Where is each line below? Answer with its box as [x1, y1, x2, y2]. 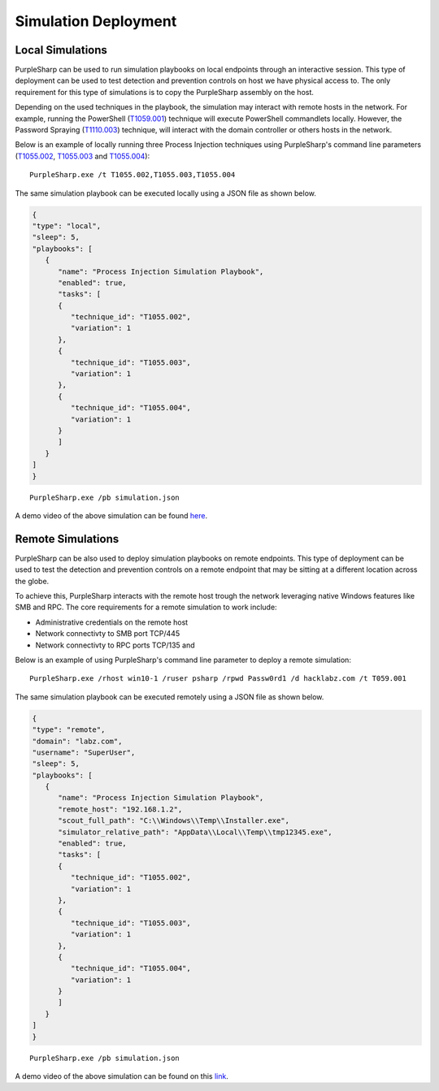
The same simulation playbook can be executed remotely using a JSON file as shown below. [15, 691, 324, 702]
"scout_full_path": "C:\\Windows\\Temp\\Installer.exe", [58, 816, 290, 825]
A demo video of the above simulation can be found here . [15, 510, 207, 520]
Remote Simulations [15, 532, 120, 546]
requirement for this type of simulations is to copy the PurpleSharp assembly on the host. [15, 87, 315, 97]
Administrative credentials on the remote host [35, 617, 189, 627]
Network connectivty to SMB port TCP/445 [35, 629, 180, 639]
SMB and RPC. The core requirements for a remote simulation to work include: [15, 602, 277, 613]
